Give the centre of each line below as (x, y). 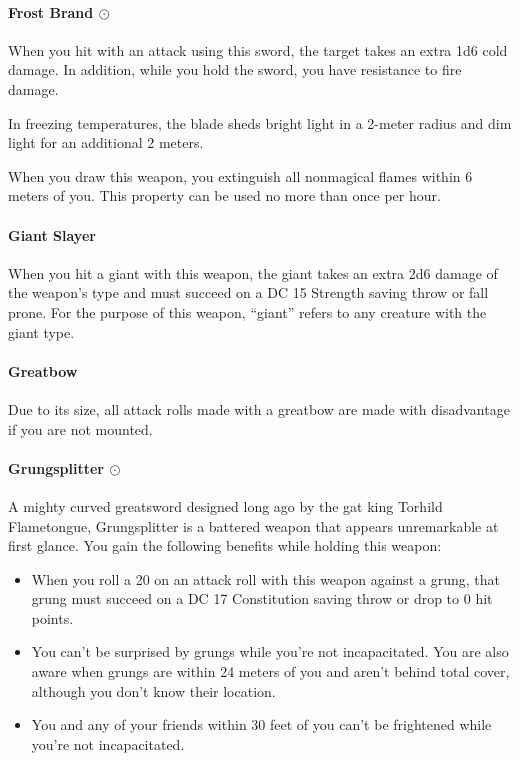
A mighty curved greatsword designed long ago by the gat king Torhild (225, 505)
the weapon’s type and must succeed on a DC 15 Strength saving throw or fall (248, 292)
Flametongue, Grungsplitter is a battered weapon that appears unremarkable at (253, 525)
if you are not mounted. (80, 428)
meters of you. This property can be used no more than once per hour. (224, 195)
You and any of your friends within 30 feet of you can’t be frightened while (261, 724)
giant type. (41, 331)
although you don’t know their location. (153, 690)
